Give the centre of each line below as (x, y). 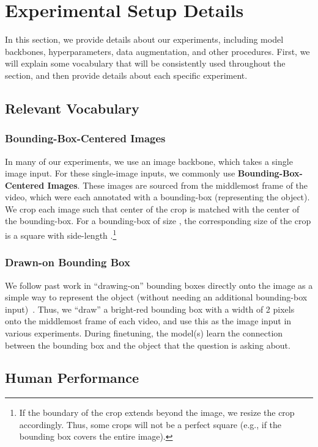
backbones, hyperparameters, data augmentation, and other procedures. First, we (157, 51)
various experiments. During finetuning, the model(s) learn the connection (144, 333)
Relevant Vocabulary (72, 108)
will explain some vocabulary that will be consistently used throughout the (145, 63)
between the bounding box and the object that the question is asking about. (148, 345)
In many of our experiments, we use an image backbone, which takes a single (149, 161)
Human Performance (72, 378)
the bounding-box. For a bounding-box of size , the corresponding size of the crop (158, 221)
